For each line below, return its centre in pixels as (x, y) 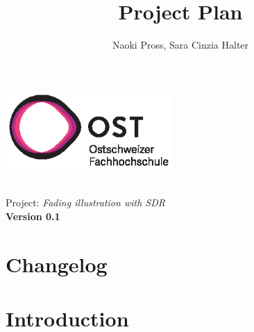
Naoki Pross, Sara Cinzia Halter (180, 45)
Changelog (57, 264)
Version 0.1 (33, 216)
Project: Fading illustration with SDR (85, 202)
